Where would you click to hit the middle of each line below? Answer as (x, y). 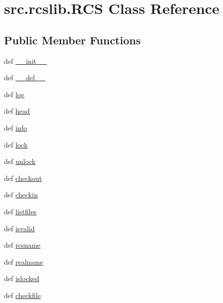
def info (15, 127)
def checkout (23, 178)
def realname (24, 261)
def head (17, 111)
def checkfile (22, 295)
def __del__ (25, 77)
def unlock (20, 161)
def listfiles (20, 211)
